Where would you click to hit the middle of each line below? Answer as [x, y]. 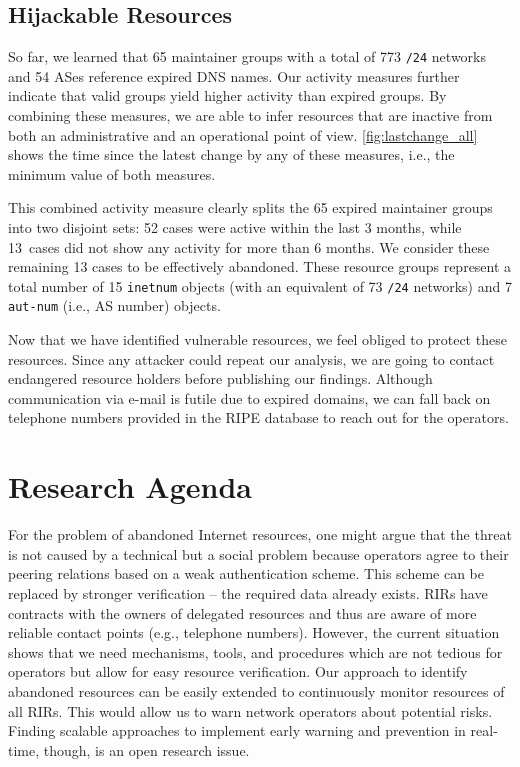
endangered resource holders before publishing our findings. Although [220, 378]
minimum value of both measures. [112, 173]
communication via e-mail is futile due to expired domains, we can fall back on [249, 397]
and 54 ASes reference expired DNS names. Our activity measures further [234, 75]
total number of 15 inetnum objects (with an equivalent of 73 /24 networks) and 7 [260, 285]
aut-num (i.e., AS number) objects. [114, 305]
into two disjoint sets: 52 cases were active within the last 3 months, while [235, 227]
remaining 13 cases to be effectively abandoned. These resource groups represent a [260, 266]
